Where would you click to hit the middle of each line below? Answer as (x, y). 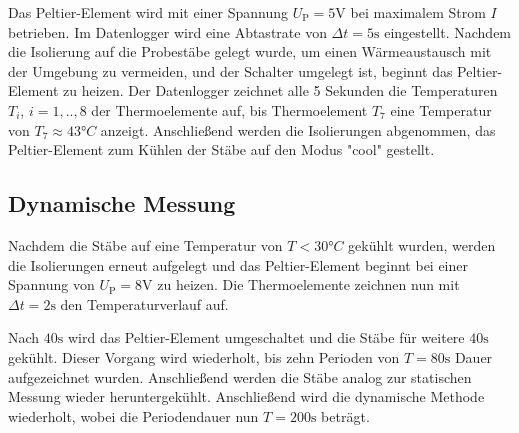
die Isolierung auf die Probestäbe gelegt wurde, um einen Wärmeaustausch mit (250, 51)
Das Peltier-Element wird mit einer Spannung (148, 12)
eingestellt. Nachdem (448, 31)
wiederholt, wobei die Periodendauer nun (133, 415)
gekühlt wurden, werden (422, 244)
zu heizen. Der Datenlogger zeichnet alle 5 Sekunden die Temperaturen (280, 90)
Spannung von (51, 284)
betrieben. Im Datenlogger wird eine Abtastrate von (167, 31)
